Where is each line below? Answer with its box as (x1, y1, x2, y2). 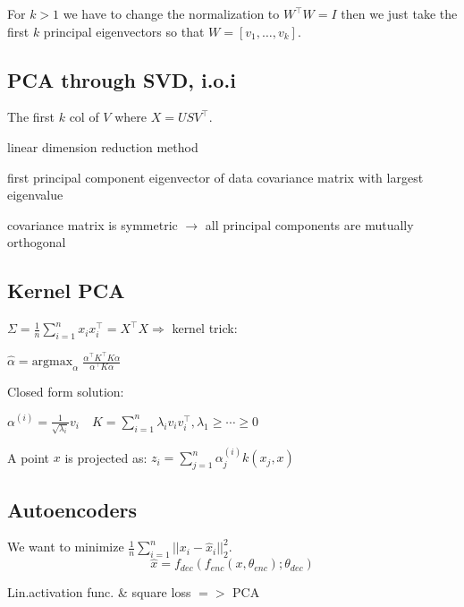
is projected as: (64, 448, 148, 466)
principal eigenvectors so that (43, 21, 205, 40)
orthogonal (7, 233, 66, 252)
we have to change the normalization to (63, 4, 280, 22)
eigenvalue (7, 185, 63, 204)
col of (69, 107, 99, 126)
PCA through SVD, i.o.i (7, 65, 236, 93)
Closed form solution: (7, 381, 124, 400)
